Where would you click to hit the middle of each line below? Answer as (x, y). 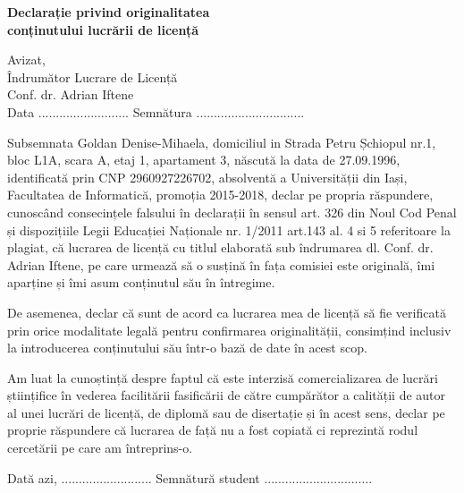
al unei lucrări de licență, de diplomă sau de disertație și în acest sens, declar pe (226, 412)
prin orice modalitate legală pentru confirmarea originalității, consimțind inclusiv (229, 330)
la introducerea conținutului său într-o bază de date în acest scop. (187, 348)
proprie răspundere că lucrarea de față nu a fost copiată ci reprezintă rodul (213, 430)
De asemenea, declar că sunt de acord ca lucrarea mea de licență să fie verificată (227, 312)
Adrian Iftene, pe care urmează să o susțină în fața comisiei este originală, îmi (221, 264)
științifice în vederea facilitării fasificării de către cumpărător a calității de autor (227, 395)
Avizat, (26, 59)
